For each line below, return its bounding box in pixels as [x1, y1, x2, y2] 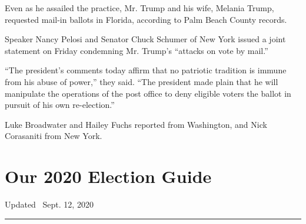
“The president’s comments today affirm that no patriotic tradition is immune [5, 64, 287, 76]
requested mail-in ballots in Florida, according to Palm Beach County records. [5, 13, 287, 25]
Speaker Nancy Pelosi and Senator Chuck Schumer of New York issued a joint [5, 33, 286, 45]
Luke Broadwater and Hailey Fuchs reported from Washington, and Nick [5, 118, 267, 130]
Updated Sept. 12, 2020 [5, 198, 94, 211]
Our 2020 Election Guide [5, 164, 212, 188]
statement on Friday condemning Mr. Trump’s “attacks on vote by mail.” [5, 44, 268, 56]
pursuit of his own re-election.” [5, 99, 115, 111]
